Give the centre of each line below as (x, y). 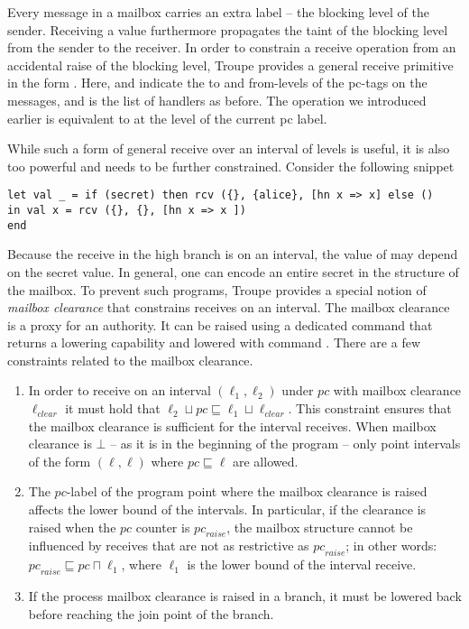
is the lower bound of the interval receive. (302, 564)
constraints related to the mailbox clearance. (130, 360)
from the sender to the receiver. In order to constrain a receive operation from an (232, 47)
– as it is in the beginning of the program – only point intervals (285, 444)
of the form (60, 461)
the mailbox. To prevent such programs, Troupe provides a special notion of (217, 289)
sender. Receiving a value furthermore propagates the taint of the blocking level (228, 29)
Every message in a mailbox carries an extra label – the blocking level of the (218, 12)
